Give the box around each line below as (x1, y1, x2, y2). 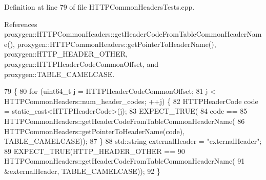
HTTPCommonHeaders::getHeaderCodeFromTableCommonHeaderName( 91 (4, 156, 245, 166)
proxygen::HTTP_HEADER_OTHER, (4, 48, 128, 59)
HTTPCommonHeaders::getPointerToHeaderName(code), (4, 125, 185, 136)
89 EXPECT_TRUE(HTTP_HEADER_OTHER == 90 (4, 145, 185, 156)
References (4, 18, 37, 29)
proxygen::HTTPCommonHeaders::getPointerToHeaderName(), (17, 38, 216, 49)
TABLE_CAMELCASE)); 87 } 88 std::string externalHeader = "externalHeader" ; (4, 136, 262, 146)
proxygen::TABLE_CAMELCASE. (4, 68, 115, 79)
